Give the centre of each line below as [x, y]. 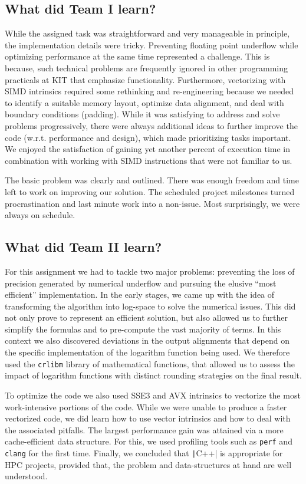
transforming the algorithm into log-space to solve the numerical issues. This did [150, 306]
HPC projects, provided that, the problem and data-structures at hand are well [148, 464]
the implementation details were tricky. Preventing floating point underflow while [152, 45]
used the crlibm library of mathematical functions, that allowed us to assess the [150, 363]
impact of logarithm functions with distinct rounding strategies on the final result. [153, 375]
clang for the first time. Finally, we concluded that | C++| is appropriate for [144, 452]
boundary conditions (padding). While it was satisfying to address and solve [142, 114]
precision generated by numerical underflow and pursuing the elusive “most [141, 283]
